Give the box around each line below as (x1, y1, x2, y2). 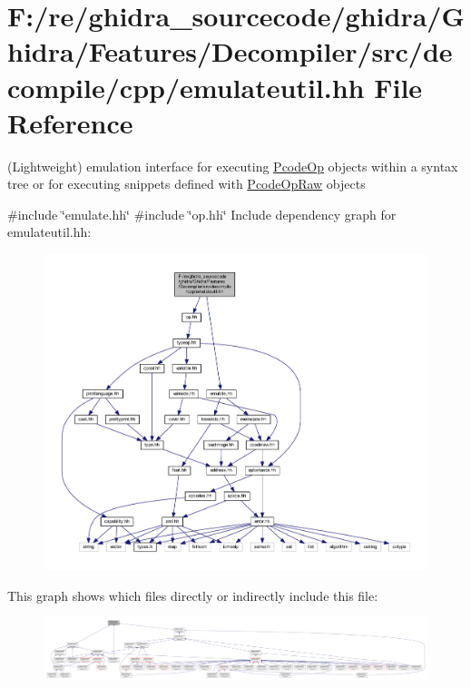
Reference (7, 103, 133, 141)
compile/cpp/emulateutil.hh (7, 68, 365, 105)
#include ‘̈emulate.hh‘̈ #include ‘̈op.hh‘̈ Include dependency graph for (7, 204, 397, 223)
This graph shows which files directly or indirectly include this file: (7, 585, 378, 604)
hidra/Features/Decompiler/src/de (7, 33, 453, 70)
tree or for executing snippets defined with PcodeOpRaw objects (7, 174, 366, 193)
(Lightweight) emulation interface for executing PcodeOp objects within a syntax (7, 156, 458, 175)
